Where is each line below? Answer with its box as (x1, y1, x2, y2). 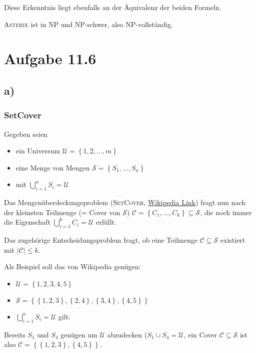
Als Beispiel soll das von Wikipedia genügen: (4, 261, 141, 272)
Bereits (4, 329, 25, 339)
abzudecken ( (107, 329, 147, 339)
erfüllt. (95, 217, 116, 227)
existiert (220, 235, 245, 245)
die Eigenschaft (4, 217, 50, 227)
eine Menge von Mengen (15, 162, 90, 172)
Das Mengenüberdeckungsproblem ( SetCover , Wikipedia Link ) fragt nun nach (4, 197, 246, 208)
